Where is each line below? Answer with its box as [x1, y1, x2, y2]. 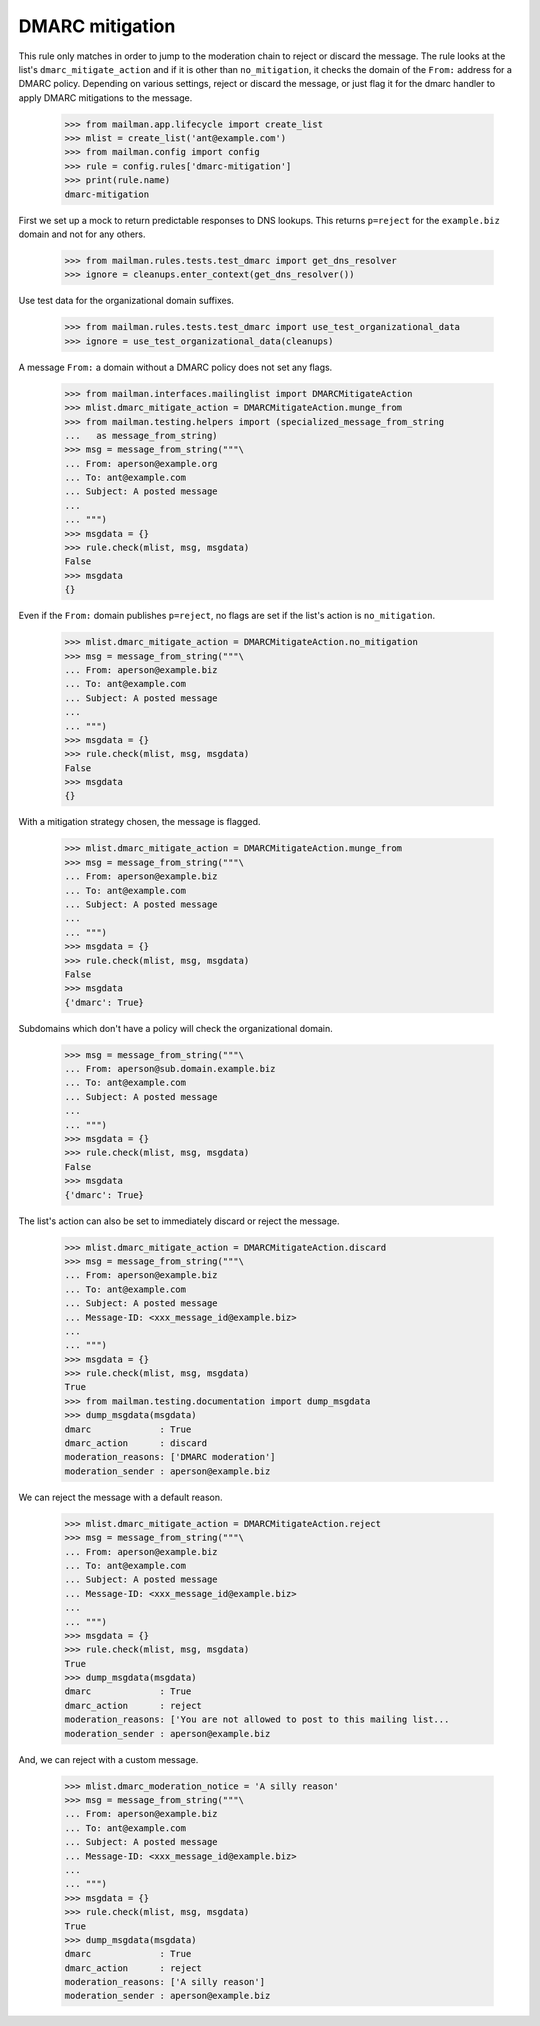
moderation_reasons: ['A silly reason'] [64, 1976, 265, 1988]
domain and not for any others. [18, 228, 146, 240]
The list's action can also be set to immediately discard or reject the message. [18, 1215, 340, 1227]
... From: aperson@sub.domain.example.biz [64, 1063, 276, 1075]
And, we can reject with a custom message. [18, 1753, 199, 1765]
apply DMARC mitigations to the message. [18, 91, 193, 104]
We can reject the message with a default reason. [18, 1491, 224, 1503]
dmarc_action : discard [64, 1438, 208, 1449]
